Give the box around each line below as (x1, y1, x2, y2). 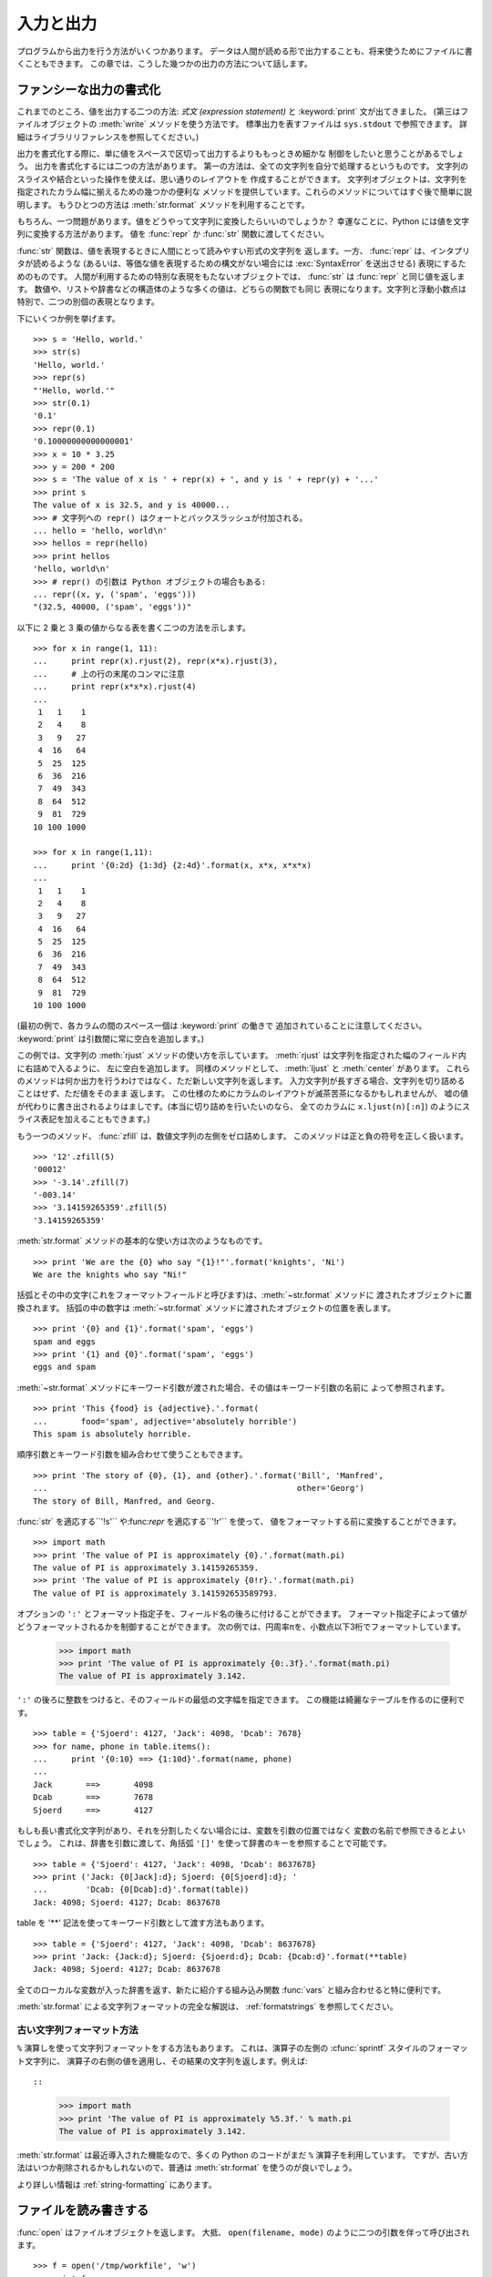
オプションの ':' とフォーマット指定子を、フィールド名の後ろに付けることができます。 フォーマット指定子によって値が (16, 1608, 468, 1619)
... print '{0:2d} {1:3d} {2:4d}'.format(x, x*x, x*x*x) (33, 860, 312, 870)
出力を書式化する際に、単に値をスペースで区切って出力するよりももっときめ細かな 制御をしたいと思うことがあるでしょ (16, 148, 465, 159)
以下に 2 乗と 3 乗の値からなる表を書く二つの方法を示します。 (16, 622, 251, 633)
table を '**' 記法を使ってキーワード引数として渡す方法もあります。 (16, 1917, 270, 1928)
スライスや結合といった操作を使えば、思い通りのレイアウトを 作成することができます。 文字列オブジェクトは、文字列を (16, 173, 468, 184)
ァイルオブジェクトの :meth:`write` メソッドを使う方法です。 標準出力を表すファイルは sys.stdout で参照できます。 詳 (16, 118, 468, 129)
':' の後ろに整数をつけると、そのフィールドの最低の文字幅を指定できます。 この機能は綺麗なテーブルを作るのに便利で (16, 1694, 466, 1705)
